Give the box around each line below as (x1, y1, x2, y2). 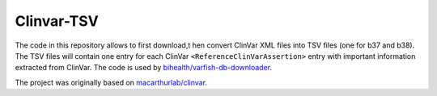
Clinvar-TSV (15, 12, 99, 30)
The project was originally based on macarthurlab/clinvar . (15, 77, 208, 87)
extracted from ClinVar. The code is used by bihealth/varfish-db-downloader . (15, 63, 273, 73)
